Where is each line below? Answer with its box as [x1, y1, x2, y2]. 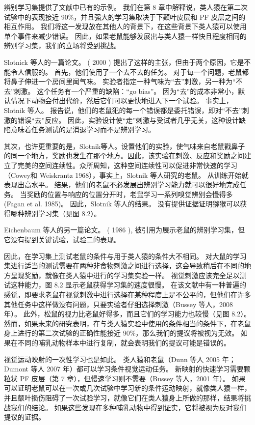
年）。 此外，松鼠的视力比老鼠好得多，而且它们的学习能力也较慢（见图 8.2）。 [4, 309, 251, 319]
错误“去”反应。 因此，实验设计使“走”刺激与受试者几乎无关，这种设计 [17, 114, 239, 125]
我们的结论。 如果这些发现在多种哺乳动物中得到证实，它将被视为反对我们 [10, 402, 247, 412]
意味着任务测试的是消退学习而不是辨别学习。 [10, 124, 155, 135]
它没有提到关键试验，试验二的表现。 [4, 234, 121, 245]
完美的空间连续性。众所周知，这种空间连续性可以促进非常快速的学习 [17, 160, 237, 170]
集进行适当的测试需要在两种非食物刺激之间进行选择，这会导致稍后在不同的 [4, 260, 244, 271]
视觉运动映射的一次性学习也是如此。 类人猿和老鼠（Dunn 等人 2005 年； [4, 354, 236, 364]
